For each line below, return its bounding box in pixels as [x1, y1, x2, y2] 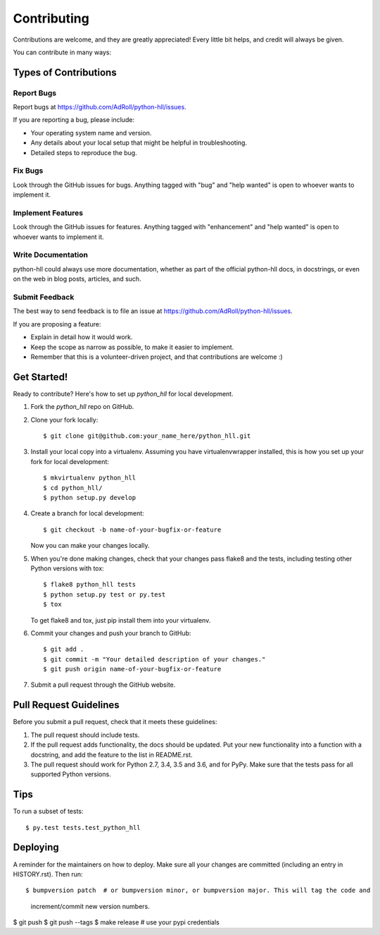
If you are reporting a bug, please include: [13, 116, 135, 124]
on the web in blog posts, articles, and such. [13, 275, 141, 283]
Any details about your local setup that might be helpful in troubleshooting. [30, 138, 248, 147]
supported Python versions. [30, 770, 112, 778]
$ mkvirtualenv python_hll [43, 474, 137, 482]
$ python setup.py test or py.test [43, 590, 166, 599]
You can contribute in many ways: [13, 48, 112, 56]
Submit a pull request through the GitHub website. [30, 680, 176, 689]
